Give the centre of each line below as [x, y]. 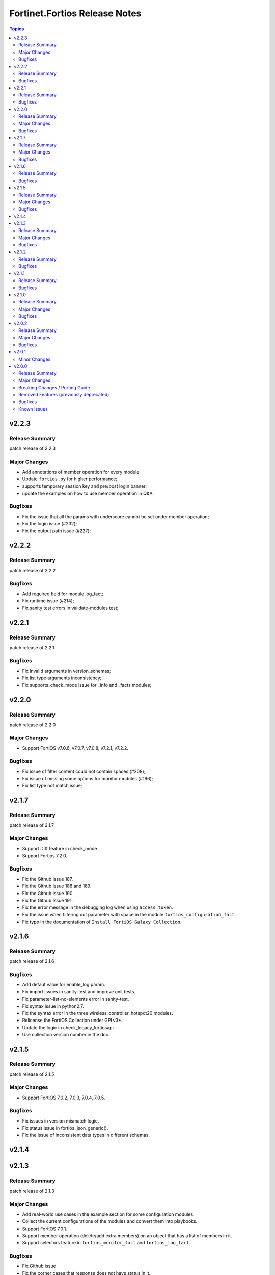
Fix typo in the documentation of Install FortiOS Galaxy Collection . [102, 922]
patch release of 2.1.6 [32, 961]
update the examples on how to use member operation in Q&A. [88, 493]
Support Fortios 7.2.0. [45, 856]
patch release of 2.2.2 [33, 570]
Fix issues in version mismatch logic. [61, 1121]
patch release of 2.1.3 [32, 1191]
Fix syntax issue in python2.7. [53, 1006]
